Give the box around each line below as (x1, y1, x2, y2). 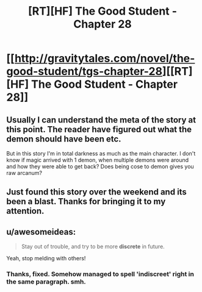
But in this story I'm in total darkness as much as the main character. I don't (6, 150, 196, 157)
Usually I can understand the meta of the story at (6, 115, 197, 125)
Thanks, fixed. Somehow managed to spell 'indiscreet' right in (6, 270, 194, 279)
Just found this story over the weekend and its (6, 187, 187, 198)
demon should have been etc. (6, 134, 121, 144)
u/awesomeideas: (6, 227, 76, 237)
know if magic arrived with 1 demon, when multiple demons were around (6, 157, 189, 163)
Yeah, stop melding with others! (6, 255, 86, 262)
